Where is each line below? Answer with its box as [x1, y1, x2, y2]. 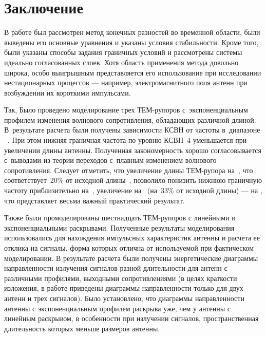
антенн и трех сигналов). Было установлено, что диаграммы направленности [4, 292, 244, 303]
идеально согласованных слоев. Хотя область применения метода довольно [4, 57, 239, 67]
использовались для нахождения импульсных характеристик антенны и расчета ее [4, 232, 260, 243]
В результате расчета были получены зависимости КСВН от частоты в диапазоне [4, 124, 260, 135]
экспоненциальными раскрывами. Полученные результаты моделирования [4, 222, 235, 233]
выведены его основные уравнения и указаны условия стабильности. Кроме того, [4, 36, 259, 47]
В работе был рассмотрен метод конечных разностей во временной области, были [4, 27, 260, 38]
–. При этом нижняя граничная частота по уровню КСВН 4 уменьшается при [4, 135, 247, 145]
